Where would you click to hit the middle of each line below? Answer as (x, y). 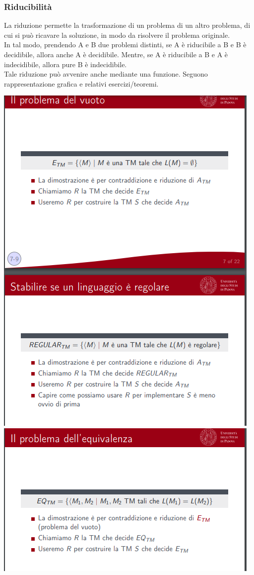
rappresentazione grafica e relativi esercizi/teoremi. (81, 83)
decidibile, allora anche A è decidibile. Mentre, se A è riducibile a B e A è (116, 54)
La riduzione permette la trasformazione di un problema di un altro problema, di (127, 25)
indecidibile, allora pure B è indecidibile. (65, 64)
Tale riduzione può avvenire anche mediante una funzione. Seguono (106, 74)
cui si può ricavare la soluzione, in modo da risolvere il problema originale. (117, 35)
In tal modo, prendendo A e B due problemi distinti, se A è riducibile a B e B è (125, 45)
